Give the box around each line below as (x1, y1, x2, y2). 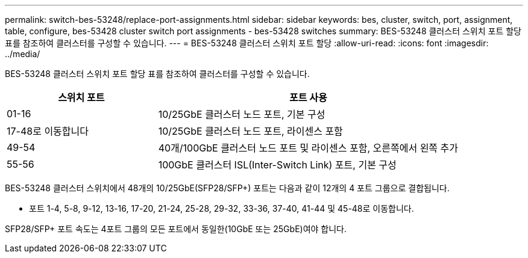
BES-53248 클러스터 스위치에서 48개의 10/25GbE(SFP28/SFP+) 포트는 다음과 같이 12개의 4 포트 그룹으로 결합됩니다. (5, 183, 450, 193)
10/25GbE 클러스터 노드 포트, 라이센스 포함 (158, 125, 343, 137)
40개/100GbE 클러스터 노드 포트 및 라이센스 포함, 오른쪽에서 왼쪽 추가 (158, 142, 459, 154)
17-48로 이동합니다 (7, 125, 89, 137)
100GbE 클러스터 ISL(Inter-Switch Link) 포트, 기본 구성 (158, 159, 397, 171)
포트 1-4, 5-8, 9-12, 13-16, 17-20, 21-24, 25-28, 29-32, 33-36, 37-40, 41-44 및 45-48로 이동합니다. (29, 203, 414, 213)
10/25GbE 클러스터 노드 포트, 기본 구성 (158, 108, 325, 120)
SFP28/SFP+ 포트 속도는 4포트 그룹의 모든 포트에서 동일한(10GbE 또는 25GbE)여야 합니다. (5, 224, 347, 234)
